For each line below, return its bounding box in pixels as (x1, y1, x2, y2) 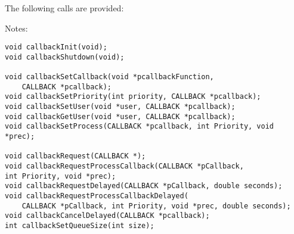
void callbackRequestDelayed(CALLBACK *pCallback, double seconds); (5, 182, 283, 191)
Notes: (5, 21, 28, 34)
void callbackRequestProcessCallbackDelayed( (5, 192, 188, 201)
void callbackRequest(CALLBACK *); (5, 152, 146, 161)
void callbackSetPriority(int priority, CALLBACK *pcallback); (5, 92, 261, 101)
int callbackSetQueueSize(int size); (5, 221, 154, 230)
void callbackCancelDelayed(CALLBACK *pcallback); (5, 211, 210, 220)
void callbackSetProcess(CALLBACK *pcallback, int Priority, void (5, 122, 274, 131)
